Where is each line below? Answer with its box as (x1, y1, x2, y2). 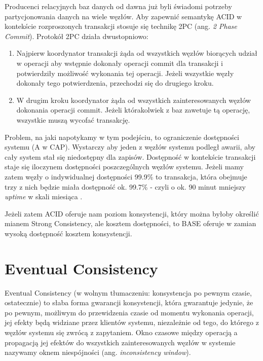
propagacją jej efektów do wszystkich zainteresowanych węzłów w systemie (5, 337, 236, 347)
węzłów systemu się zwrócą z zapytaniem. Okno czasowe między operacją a (5, 327, 238, 337)
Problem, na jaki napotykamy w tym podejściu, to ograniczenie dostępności (5, 131, 239, 142)
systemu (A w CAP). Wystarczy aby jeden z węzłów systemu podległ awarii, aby (5, 141, 255, 152)
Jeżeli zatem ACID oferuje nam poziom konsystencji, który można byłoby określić (5, 208, 259, 219)
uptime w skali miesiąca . (5, 191, 83, 202)
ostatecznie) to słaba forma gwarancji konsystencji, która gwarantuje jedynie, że (5, 297, 253, 308)
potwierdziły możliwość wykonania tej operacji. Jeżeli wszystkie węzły (16, 67, 234, 78)
